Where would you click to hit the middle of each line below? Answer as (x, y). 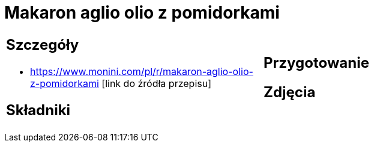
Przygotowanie (316, 62)
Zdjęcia (290, 92)
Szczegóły (43, 44)
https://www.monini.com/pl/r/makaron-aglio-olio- (142, 71)
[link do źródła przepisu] (157, 83)
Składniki (38, 110)
